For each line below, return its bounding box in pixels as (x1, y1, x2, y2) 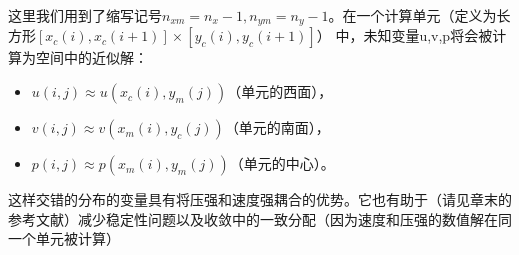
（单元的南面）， (224, 117, 330, 138)
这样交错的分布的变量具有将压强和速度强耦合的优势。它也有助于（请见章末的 (8, 189, 512, 210)
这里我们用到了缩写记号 (8, 5, 162, 25)
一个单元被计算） (8, 228, 120, 249)
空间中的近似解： (35, 47, 148, 68)
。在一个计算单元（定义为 (328, 5, 497, 25)
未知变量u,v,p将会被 (363, 25, 493, 46)
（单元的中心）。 (229, 153, 335, 174)
